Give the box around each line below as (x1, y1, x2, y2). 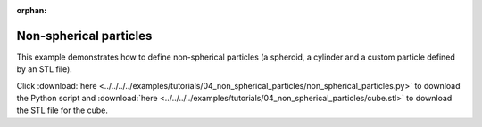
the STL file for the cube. (16, 105, 109, 115)
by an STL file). (16, 64, 73, 75)
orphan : (16, 5, 47, 15)
